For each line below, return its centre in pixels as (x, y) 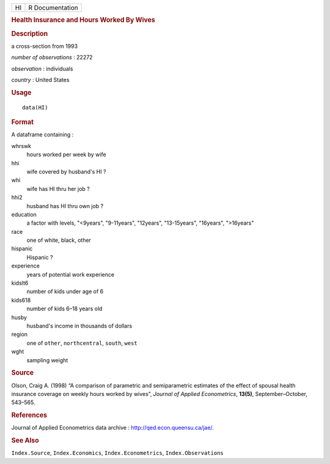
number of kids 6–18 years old (64, 309)
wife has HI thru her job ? (58, 189)
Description (30, 34)
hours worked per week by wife (66, 155)
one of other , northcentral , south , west (82, 343)
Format (22, 122)
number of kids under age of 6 (65, 291)
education (24, 214)
